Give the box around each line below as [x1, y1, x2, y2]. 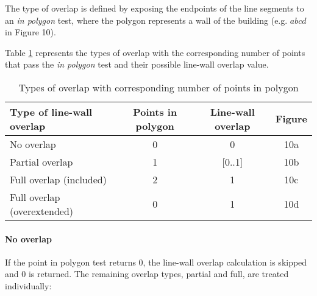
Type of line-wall [10, 104, 93, 119]
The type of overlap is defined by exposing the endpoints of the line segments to [5, 2, 304, 14]
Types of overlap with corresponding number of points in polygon [18, 80, 299, 94]
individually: [5, 279, 52, 292]
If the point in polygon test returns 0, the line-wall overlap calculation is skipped [5, 255, 307, 268]
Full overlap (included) [10, 172, 107, 186]
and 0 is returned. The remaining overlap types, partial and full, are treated [5, 267, 289, 280]
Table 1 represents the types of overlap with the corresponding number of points [5, 46, 305, 58]
